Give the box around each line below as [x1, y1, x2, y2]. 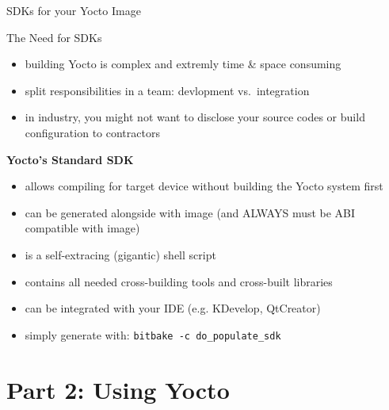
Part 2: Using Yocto [6, 373, 230, 405]
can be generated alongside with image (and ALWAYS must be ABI [25, 204, 356, 220]
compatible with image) [25, 220, 140, 236]
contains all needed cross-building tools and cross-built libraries [25, 273, 333, 289]
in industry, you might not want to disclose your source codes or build [25, 109, 365, 125]
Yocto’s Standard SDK [6, 151, 134, 167]
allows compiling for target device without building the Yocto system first [25, 178, 383, 194]
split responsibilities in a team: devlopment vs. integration [25, 82, 310, 98]
